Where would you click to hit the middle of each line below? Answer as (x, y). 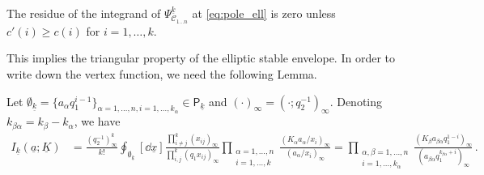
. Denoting (356, 101)
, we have (97, 121)
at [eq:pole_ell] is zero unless (264, 13)
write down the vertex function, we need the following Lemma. (162, 74)
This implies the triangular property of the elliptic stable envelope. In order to (201, 58)
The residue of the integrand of (84, 13)
